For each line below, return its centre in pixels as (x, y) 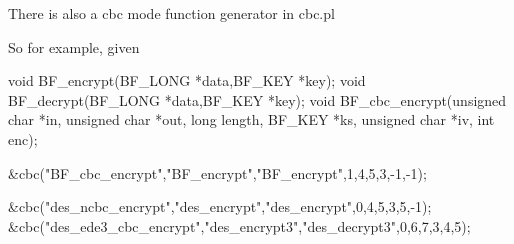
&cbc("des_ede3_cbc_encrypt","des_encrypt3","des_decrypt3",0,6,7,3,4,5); (239, 225)
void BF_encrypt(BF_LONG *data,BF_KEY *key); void (187, 80)
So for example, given (74, 46)
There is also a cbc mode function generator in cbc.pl (171, 13)
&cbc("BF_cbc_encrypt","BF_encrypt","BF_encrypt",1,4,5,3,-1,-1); (217, 172)
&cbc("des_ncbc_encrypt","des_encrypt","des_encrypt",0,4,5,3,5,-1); (220, 206)
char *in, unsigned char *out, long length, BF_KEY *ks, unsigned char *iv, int (251, 119)
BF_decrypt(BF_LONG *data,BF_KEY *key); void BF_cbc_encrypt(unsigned (257, 99)
